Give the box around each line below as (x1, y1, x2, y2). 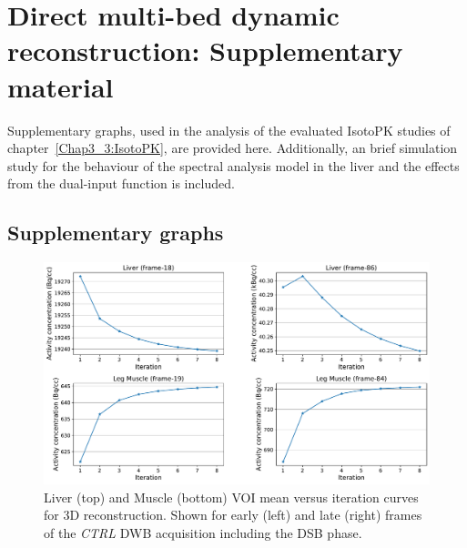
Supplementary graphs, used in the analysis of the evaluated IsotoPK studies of (7, 120, 451, 139)
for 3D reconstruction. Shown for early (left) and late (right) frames (44, 505, 422, 524)
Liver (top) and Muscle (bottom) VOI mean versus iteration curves (44, 487, 419, 506)
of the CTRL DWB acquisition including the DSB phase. (44, 523, 362, 542)
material (7, 67, 114, 105)
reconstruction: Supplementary (7, 32, 403, 69)
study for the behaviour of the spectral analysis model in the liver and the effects (7, 156, 460, 175)
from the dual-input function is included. (7, 174, 235, 193)
